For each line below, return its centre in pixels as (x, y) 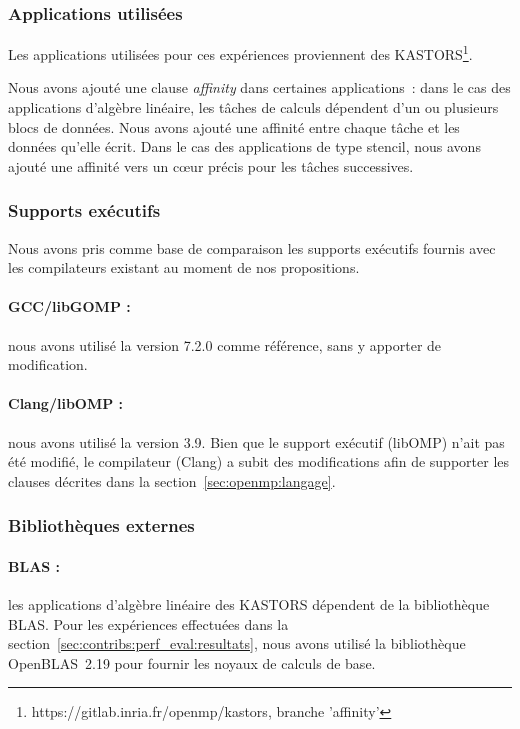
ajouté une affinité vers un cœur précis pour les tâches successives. (211, 165)
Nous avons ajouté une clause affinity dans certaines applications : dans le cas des (259, 87)
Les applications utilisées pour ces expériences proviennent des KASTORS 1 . (240, 52)
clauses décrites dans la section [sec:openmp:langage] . (172, 480)
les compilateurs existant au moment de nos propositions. (184, 267)
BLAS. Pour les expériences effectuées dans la (148, 623)
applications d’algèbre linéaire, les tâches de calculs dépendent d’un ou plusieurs (253, 107)
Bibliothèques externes (101, 525)
